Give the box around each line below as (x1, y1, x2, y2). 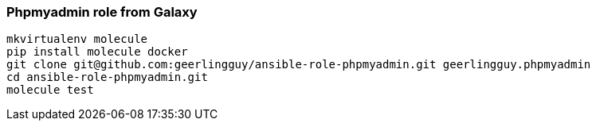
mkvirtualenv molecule (6, 33, 148, 46)
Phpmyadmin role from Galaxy (6, 4, 198, 20)
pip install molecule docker (6, 45, 188, 59)
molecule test (6, 83, 94, 97)
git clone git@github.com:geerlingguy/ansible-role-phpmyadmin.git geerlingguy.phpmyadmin (6, 58, 591, 71)
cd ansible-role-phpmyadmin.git (6, 71, 208, 84)
